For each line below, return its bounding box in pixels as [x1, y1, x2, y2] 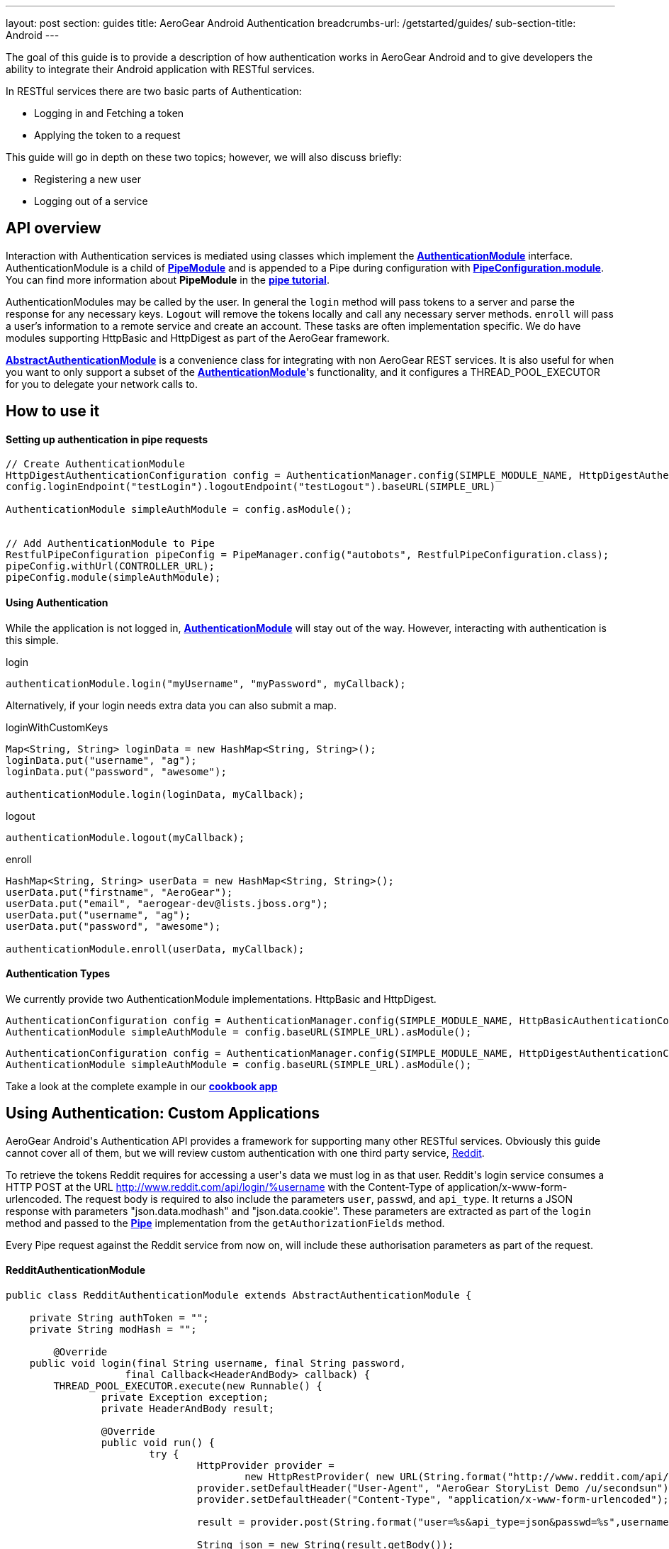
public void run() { [101, 1436, 215, 1448]
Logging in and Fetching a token [34, 107, 184, 119]
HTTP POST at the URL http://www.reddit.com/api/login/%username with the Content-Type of [6, 1180, 444, 1193]
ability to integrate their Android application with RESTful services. [6, 63, 315, 75]
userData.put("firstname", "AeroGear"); [6, 886, 233, 898]
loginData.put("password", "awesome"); [6, 765, 227, 777]
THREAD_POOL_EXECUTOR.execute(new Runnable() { [53, 1379, 322, 1392]
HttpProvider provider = [196, 1459, 334, 1471]
